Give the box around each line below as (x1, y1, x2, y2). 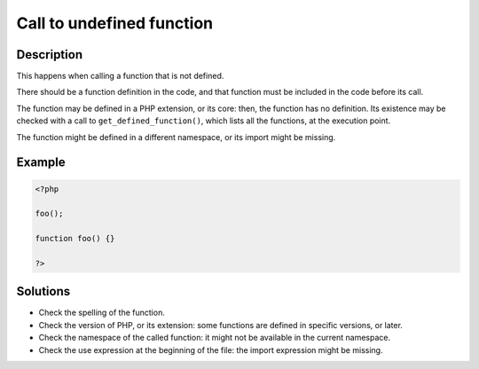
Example (16, 155, 66, 170)
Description (16, 47, 83, 62)
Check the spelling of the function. (38, 307, 166, 318)
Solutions (16, 284, 71, 299)
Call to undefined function (16, 13, 214, 33)
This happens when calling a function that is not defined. (16, 71, 224, 82)
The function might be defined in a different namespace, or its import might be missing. (16, 131, 336, 142)
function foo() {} (35, 233, 115, 244)
